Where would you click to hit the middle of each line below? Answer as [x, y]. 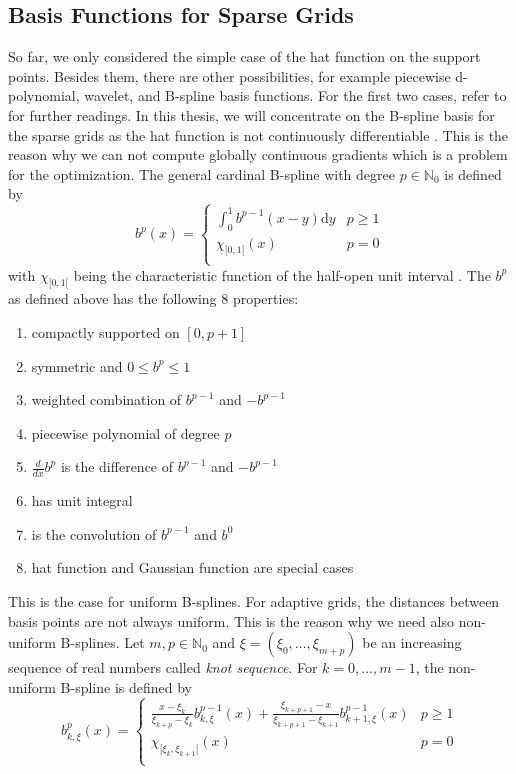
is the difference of [117, 466]
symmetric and [77, 365]
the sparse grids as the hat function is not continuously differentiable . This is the [258, 134]
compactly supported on [105, 332]
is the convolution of [94, 533]
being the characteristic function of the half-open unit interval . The [282, 274]
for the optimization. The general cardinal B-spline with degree [201, 173]
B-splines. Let [102, 642]
